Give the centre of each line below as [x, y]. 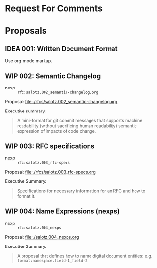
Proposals [26, 31]
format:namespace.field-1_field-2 [52, 260]
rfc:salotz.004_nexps [39, 228]
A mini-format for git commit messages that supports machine [80, 121]
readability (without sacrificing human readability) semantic [77, 126]
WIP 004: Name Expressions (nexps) [62, 212]
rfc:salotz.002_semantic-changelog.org [58, 92]
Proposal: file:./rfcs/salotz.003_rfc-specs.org [51, 172]
